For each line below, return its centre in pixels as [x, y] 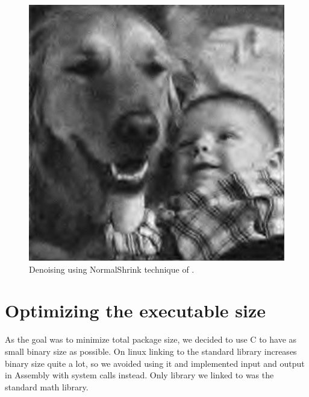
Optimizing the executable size [136, 310]
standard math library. [47, 386]
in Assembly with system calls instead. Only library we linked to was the [139, 375]
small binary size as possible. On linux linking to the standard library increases [151, 351]
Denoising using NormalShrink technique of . [112, 269]
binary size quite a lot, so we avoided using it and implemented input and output [155, 363]
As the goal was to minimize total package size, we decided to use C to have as [151, 339]
